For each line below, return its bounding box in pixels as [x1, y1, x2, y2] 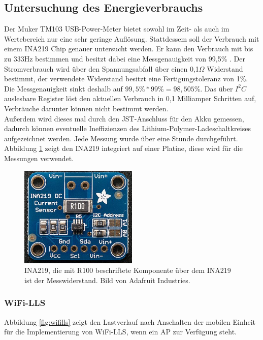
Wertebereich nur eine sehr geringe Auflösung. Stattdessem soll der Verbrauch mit [4, 33, 259, 44]
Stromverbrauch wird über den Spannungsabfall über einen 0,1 [4, 63, 199, 74]
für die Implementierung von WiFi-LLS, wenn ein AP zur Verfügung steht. [4, 326, 237, 337]
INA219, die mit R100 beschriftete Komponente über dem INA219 [24, 265, 231, 275]
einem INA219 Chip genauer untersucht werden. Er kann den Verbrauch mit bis [4, 43, 253, 54]
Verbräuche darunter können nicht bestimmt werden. [4, 103, 169, 113]
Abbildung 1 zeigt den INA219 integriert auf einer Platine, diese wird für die [4, 143, 243, 153]
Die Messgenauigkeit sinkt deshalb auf [4, 83, 123, 94]
